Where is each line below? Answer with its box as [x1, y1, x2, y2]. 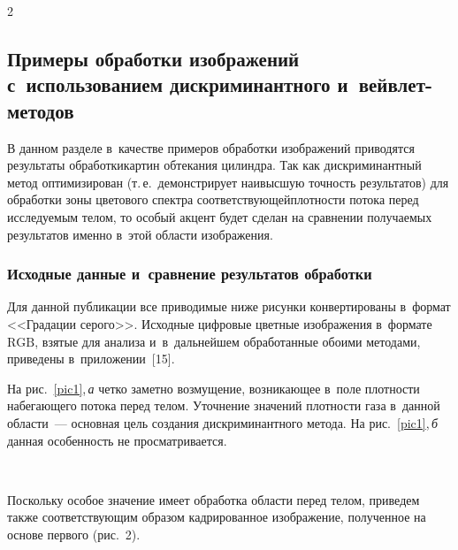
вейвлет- [358, 71, 432, 98]
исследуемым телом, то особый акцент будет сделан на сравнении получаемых [7, 207, 432, 225]
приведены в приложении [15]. [7, 349, 175, 368]
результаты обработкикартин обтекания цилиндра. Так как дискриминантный [7, 156, 422, 174]
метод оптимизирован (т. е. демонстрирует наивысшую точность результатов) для [7, 172, 449, 191]
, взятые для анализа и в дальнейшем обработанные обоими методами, [34, 332, 421, 350]
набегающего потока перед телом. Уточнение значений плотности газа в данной [7, 396, 440, 415]
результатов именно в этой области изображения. [7, 225, 273, 243]
